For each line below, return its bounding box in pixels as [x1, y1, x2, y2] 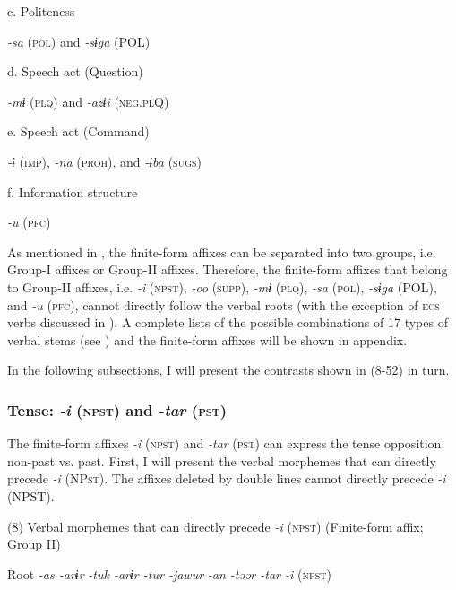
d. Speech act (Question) [7, 62, 143, 81]
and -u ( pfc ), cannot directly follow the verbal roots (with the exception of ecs [7, 295, 440, 314]
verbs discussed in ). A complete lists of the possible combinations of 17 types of [7, 313, 448, 332]
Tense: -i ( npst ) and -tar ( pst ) [7, 398, 227, 421]
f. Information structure [7, 182, 138, 201]
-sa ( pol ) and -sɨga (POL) [7, 31, 151, 50]
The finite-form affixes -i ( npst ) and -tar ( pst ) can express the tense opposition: [7, 434, 445, 453]
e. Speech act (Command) [7, 122, 150, 141]
